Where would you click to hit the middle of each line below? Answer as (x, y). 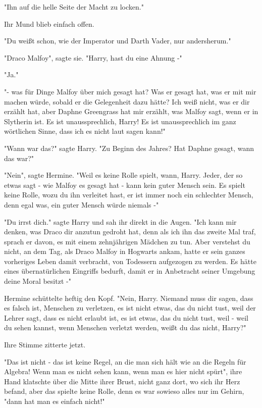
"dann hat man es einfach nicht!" (55, 401)
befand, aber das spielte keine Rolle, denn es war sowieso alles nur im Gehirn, (124, 391)
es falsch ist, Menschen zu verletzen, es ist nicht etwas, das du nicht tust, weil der (130, 308)
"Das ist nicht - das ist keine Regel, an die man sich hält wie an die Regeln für (125, 361)
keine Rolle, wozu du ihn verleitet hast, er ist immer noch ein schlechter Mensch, (129, 195)
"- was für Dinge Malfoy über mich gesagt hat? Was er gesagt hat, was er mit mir (130, 91)
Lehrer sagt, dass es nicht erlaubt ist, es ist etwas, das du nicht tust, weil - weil (126, 317)
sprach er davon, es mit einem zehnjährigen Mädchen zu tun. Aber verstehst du (127, 241)
